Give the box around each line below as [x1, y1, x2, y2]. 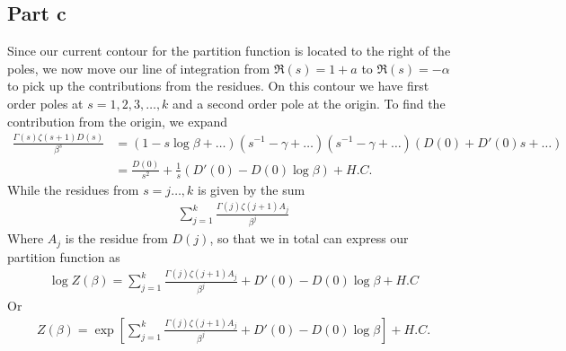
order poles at [7, 93, 84, 112]
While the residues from [7, 180, 139, 198]
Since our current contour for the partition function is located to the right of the [7, 41, 451, 60]
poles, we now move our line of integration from [7, 58, 270, 77]
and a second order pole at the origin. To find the [172, 93, 446, 112]
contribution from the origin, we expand [7, 111, 228, 130]
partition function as [7, 247, 120, 266]
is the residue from [65, 229, 168, 248]
